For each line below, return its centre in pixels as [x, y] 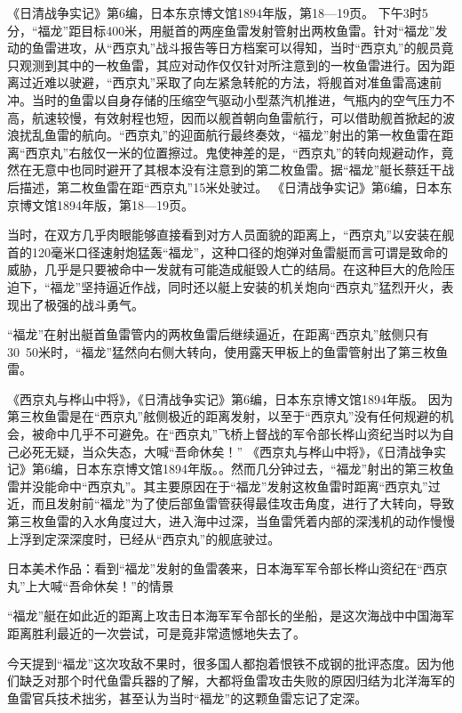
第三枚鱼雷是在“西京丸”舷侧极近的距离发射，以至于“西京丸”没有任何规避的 [224, 416]
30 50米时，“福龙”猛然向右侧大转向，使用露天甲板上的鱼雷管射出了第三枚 [222, 351]
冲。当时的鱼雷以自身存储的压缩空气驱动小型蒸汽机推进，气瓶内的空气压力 [225, 99]
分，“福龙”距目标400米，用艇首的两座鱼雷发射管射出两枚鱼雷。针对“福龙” [221, 30]
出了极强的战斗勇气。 [81, 304]
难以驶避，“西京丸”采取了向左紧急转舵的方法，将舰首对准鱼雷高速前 [243, 82]
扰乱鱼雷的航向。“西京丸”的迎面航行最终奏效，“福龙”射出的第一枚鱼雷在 [230, 135]
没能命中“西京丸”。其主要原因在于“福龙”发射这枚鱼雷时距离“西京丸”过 [236, 486]
